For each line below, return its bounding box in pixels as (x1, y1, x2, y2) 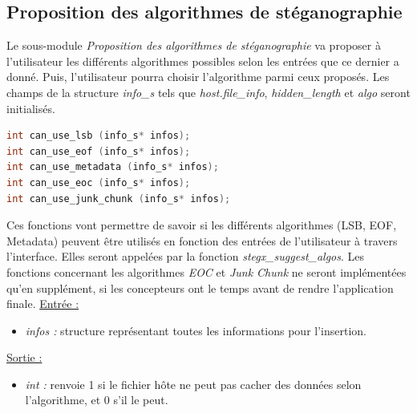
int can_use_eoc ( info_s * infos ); (6, 176, 191, 188)
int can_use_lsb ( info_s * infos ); (6, 130, 191, 142)
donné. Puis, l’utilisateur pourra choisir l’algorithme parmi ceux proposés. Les (6, 68, 390, 85)
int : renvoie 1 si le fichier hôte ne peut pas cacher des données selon (25, 375, 362, 392)
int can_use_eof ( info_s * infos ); (6, 145, 191, 157)
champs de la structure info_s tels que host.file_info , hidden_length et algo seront (6, 83, 411, 100)
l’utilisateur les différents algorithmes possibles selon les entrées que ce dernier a (6, 52, 399, 69)
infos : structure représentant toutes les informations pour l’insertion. (25, 322, 366, 338)
